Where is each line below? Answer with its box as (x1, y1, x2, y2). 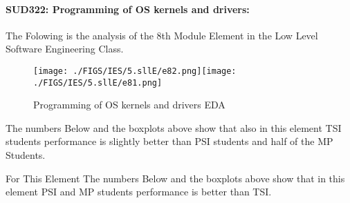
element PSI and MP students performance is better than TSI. (6, 184, 272, 199)
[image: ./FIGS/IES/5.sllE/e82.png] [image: (33, 66, 237, 76)
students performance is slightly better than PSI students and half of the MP (6, 134, 333, 148)
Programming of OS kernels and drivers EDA (33, 97, 225, 112)
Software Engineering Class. (6, 41, 124, 56)
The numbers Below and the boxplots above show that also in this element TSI (6, 120, 342, 135)
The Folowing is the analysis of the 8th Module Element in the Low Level (6, 28, 318, 42)
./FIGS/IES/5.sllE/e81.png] (33, 77, 163, 88)
